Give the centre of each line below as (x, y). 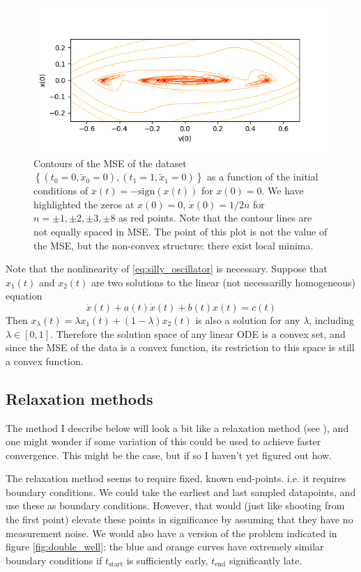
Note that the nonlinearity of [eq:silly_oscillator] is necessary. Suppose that (167, 269)
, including (331, 319)
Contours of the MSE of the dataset (110, 163)
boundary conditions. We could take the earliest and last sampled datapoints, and (181, 492)
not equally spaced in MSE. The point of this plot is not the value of (180, 231)
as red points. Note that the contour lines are (215, 218)
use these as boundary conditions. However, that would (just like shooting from (175, 505)
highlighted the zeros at (84, 204)
